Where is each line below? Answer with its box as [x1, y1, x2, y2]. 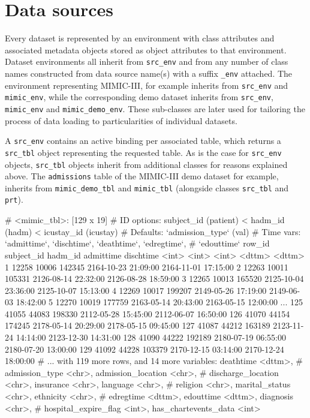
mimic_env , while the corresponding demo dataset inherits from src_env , [5, 91, 273, 103]
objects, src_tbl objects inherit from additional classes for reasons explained [5, 158, 288, 170]
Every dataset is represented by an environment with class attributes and [5, 32, 275, 44]
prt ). [5, 193, 23, 206]
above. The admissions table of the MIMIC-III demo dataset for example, [5, 170, 279, 182]
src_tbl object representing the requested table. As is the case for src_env [5, 146, 282, 158]
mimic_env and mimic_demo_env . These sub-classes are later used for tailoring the [5, 102, 305, 115]
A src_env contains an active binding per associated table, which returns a [5, 134, 281, 147]
